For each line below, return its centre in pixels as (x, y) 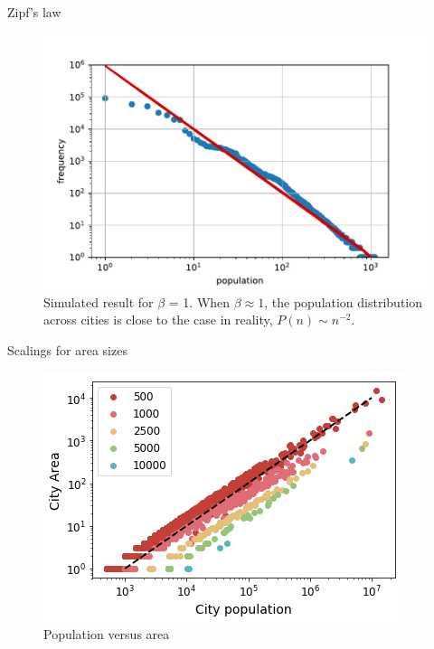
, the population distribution (344, 301)
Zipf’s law (34, 12)
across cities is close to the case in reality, (158, 320)
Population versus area (107, 634)
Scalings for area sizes (67, 350)
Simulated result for (99, 301)
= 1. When (199, 301)
